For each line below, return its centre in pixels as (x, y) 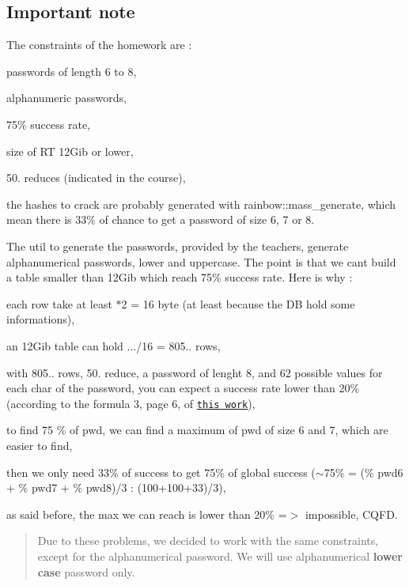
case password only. (86, 571)
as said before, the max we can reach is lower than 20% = (147, 514)
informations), (41, 319)
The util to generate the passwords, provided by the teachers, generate (178, 246)
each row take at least (59, 303)
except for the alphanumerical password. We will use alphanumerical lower (220, 556)
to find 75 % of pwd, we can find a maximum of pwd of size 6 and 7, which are (197, 430)
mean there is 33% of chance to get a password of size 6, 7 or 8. (161, 219)
